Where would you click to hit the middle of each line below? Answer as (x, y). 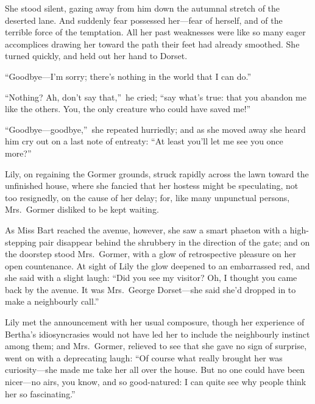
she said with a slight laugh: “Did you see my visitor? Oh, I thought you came (151, 278)
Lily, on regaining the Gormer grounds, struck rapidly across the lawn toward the (157, 173)
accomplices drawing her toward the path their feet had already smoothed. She (152, 44)
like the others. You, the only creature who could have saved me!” (128, 109)
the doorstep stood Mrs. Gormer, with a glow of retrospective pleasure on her (150, 254)
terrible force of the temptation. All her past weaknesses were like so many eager (155, 32)
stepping (21, 242)
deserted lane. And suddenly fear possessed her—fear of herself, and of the (144, 20)
